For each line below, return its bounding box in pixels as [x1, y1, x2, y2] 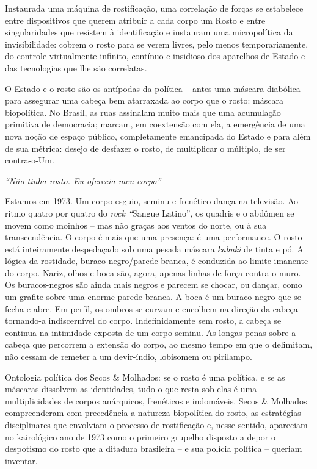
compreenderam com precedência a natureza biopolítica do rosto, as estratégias [5, 406, 301, 419]
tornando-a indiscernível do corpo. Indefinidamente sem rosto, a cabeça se [5, 314, 282, 327]
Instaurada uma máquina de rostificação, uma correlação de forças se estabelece [5, 2, 304, 14]
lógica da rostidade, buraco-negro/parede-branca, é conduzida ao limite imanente [5, 254, 308, 267]
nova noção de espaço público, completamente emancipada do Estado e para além [5, 129, 311, 142]
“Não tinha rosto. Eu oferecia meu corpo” [5, 174, 161, 187]
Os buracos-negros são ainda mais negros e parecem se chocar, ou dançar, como [5, 278, 302, 291]
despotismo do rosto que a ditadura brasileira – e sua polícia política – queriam [5, 442, 302, 455]
